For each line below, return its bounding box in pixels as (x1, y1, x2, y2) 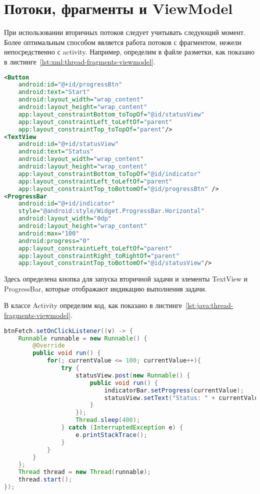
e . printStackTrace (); (75, 431, 147, 438)
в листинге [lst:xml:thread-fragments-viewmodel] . (4, 56, 155, 66)
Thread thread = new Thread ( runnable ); (18, 468, 151, 476)
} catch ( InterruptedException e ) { (61, 424, 183, 431)
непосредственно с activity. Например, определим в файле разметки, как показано (4, 46, 255, 57)
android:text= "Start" (18, 88, 90, 96)
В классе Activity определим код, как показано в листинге (4, 300, 182, 310)
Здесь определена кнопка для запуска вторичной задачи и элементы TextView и (4, 273, 248, 284)
